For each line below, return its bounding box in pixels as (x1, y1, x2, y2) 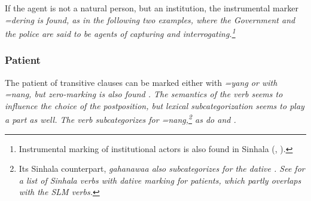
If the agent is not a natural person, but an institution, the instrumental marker (5, 2, 298, 14)
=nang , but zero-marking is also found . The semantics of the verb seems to (5, 88, 283, 100)
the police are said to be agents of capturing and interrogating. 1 (5, 26, 236, 39)
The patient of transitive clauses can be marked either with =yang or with (5, 76, 278, 88)
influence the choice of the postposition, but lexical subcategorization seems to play (5, 99, 304, 112)
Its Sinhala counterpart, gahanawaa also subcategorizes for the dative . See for (19, 162, 305, 175)
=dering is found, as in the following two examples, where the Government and (5, 13, 295, 26)
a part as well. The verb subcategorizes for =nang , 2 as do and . (5, 112, 236, 126)
